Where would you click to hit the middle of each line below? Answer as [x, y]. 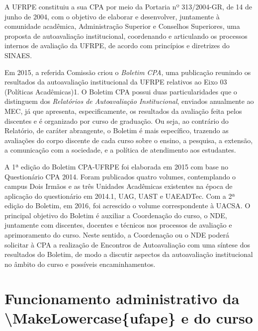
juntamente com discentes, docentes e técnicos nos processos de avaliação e [118, 225]
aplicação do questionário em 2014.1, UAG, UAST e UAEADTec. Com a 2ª [120, 196]
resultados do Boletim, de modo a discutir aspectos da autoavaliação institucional [129, 254]
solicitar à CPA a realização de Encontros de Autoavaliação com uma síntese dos [127, 244]
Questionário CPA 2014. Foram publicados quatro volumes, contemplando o [120, 176]
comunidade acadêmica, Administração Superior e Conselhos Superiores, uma [122, 26]
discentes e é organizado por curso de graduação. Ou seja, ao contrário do [117, 121]
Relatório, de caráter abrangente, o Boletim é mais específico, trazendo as [117, 130]
